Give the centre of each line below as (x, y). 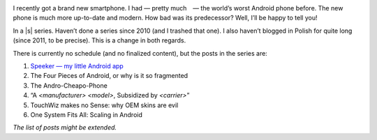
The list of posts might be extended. (65, 127)
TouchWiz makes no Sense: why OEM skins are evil (104, 105)
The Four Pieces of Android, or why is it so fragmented (109, 76)
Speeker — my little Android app (77, 65)
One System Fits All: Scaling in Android (87, 114)
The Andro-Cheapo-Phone (69, 85)
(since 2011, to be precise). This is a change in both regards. (99, 40)
